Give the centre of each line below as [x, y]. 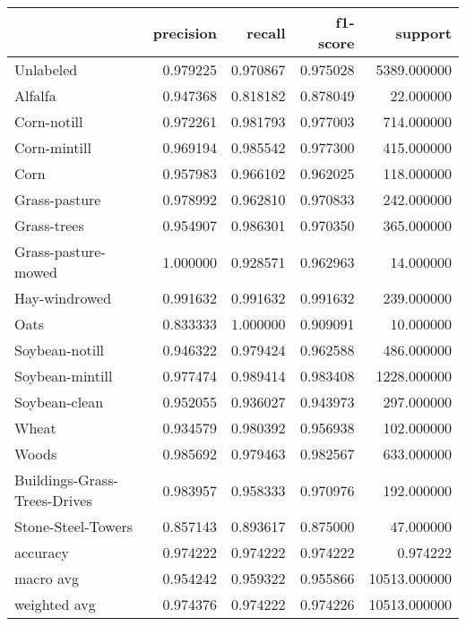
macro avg [47, 578]
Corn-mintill [53, 147]
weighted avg [55, 604]
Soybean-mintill [64, 376]
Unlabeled [46, 69]
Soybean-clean [59, 402]
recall [266, 32]
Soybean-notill [60, 350]
